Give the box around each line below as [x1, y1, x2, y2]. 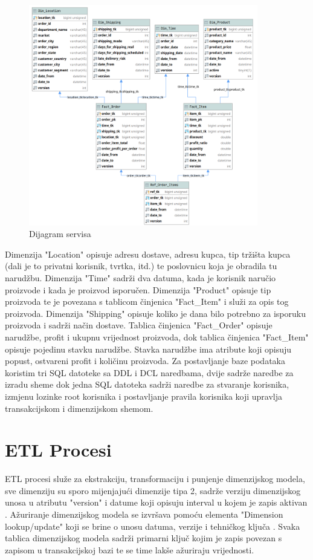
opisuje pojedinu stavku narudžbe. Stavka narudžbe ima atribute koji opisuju [5, 342, 292, 355]
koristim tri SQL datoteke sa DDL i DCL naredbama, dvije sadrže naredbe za [5, 366, 294, 379]
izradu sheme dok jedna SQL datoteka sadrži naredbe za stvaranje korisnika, [5, 378, 289, 391]
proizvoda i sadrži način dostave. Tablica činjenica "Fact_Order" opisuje [5, 319, 273, 331]
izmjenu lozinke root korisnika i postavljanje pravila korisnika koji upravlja [5, 389, 283, 402]
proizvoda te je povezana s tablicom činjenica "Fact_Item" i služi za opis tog [5, 295, 289, 308]
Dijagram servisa [29, 227, 91, 240]
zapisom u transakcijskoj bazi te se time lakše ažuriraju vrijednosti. [5, 543, 254, 556]
